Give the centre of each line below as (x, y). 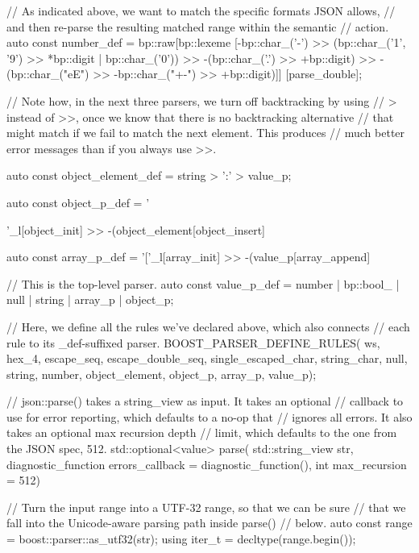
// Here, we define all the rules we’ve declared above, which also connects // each (208, 326)
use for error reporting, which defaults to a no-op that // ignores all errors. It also (209, 416)
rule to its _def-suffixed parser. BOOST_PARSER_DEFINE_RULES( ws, (193, 342)
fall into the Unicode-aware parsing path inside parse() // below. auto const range (209, 523)
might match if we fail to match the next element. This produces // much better (206, 133)
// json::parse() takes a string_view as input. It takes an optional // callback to (205, 401)
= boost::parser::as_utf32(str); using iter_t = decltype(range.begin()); (181, 539)
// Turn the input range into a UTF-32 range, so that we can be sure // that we (206, 507)
